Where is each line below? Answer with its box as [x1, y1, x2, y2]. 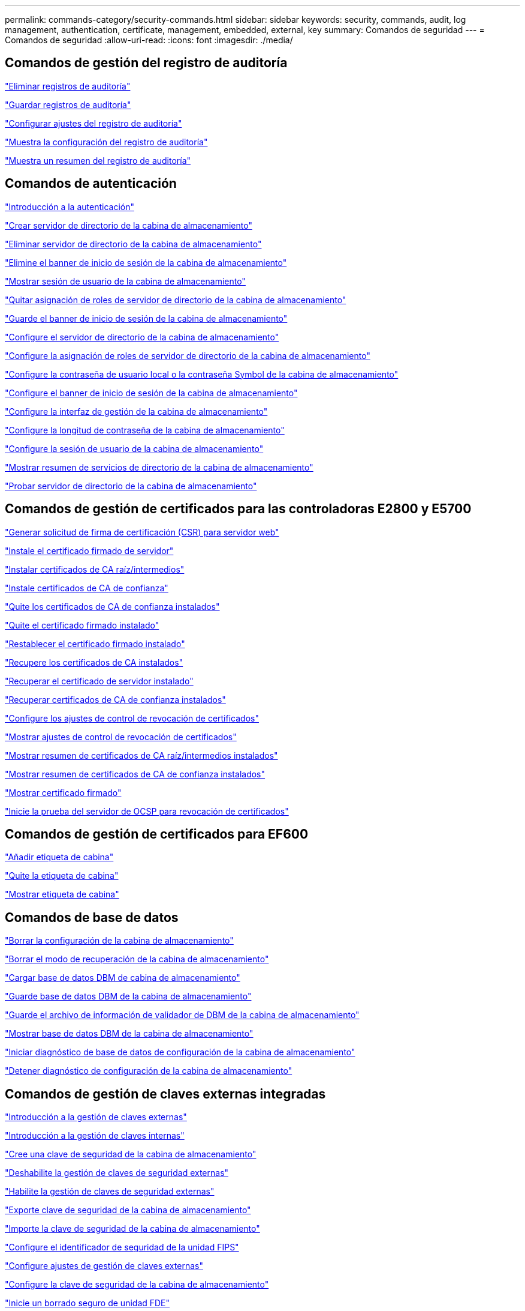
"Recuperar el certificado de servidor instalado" [5, 675, 194, 686]
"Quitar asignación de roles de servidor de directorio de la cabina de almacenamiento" [5, 294, 346, 305]
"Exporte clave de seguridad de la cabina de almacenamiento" [5, 1205, 251, 1216]
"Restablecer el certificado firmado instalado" [5, 638, 185, 649]
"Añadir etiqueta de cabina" [5, 852, 114, 863]
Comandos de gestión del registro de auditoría [5, 55, 288, 71]
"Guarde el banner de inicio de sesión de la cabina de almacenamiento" [5, 313, 288, 324]
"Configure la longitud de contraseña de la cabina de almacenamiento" [5, 424, 285, 435]
